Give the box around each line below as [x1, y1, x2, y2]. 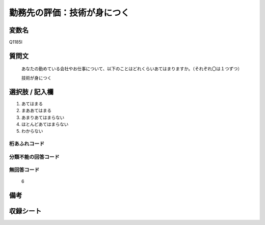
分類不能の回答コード [9, 153, 60, 160]
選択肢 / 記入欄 [9, 87, 54, 96]
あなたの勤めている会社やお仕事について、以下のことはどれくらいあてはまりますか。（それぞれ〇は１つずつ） [21, 66, 242, 72]
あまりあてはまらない [21, 114, 65, 120]
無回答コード [9, 167, 40, 173]
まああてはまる [21, 108, 52, 113]
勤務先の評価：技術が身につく [9, 7, 130, 18]
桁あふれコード [9, 141, 45, 147]
